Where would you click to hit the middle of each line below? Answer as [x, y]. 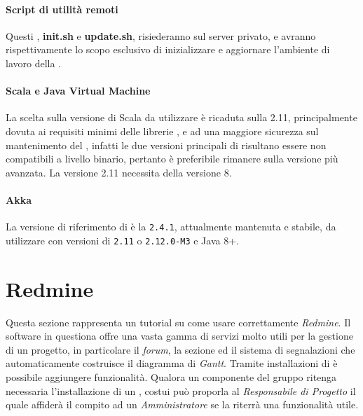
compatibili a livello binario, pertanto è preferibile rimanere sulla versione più [172, 159]
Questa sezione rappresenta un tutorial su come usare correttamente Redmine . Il [178, 322]
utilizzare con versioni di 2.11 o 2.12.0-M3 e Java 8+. [122, 240]
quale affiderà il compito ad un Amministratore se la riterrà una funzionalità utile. [182, 404]
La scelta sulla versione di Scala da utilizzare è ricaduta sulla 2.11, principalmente [181, 117]
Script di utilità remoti [62, 9]
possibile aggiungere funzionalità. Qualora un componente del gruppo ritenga [171, 376]
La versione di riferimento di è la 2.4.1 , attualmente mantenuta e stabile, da [171, 227]
